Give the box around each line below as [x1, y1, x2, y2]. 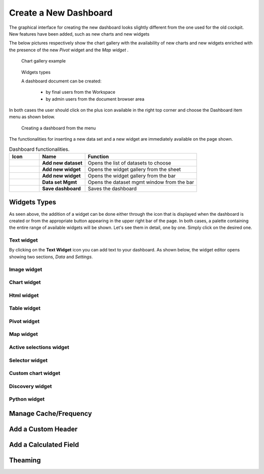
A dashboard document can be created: [21, 78, 102, 84]
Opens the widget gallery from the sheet [88, 166, 181, 173]
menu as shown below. [9, 114, 56, 120]
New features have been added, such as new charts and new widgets [9, 31, 150, 37]
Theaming [9, 456, 41, 464]
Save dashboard [42, 185, 81, 192]
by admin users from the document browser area [45, 96, 145, 102]
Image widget [9, 266, 43, 273]
